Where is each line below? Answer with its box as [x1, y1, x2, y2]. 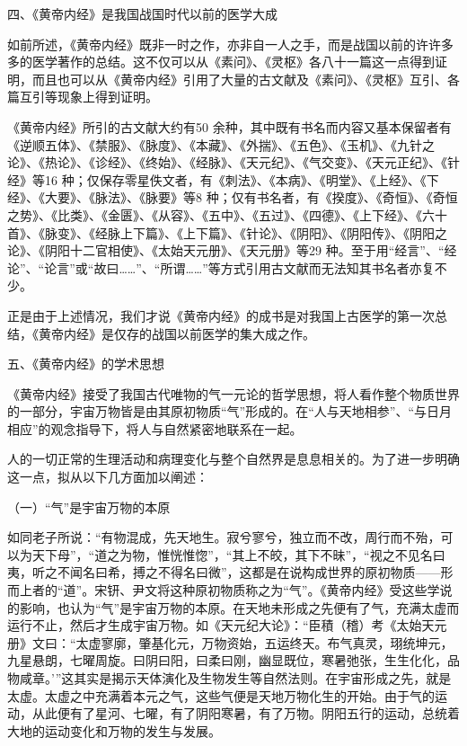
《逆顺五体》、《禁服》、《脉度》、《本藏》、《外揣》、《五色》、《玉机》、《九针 [7, 135, 422, 154]
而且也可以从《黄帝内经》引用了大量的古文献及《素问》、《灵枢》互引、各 [31, 69, 460, 88]
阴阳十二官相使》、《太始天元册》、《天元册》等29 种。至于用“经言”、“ [44, 241, 445, 260]
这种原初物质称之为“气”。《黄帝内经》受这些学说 [170, 581, 453, 599]
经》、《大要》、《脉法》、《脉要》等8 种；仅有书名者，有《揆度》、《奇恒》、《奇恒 [7, 188, 458, 207]
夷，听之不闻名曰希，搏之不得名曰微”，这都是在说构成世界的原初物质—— [7, 563, 441, 582]
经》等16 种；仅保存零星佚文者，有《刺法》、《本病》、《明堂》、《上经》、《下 [7, 170, 439, 189]
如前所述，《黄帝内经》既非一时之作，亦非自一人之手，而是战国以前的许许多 [7, 34, 454, 53]
